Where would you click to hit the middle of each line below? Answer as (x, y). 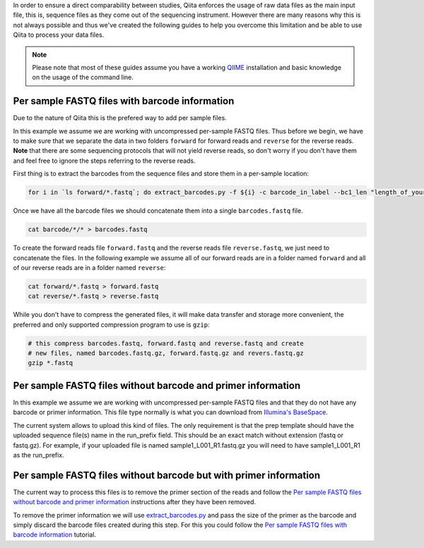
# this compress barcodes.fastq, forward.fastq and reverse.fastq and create (166, 343)
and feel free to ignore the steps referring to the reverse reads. (104, 161)
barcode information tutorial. (55, 535)
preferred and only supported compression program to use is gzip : (111, 325)
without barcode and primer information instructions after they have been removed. (134, 502)
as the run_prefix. (39, 455)
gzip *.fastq (51, 363)
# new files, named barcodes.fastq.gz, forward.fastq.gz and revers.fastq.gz (166, 353)
